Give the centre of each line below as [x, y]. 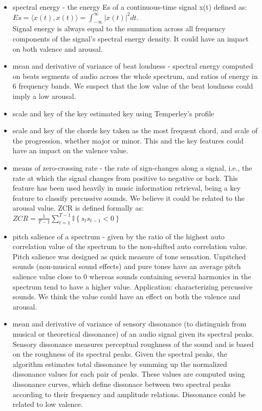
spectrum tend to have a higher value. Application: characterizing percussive [133, 286]
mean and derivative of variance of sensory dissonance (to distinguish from [129, 324]
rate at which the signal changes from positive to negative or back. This [125, 178]
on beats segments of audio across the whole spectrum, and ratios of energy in [135, 76]
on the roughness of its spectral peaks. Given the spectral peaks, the [120, 354]
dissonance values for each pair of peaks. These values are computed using [129, 374]
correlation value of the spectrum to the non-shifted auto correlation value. [130, 246]
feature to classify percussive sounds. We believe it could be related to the [129, 198]
